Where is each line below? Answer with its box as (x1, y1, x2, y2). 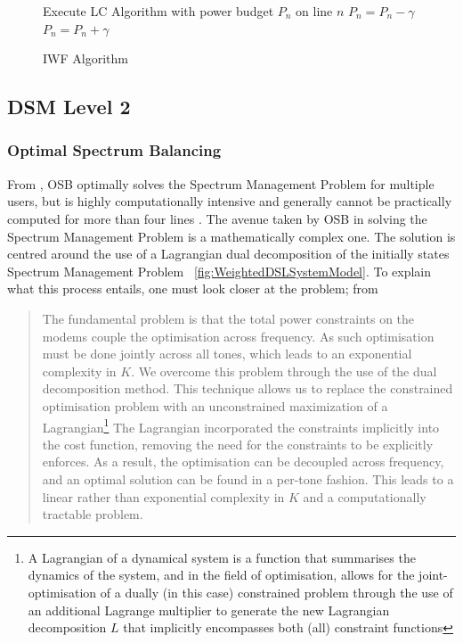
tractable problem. (42, 505, 143, 523)
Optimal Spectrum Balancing (7, 139, 222, 161)
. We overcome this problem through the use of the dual (131, 361, 437, 380)
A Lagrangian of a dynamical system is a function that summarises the (28, 548, 416, 566)
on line (296, 2, 333, 20)
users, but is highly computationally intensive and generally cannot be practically (7, 192, 452, 210)
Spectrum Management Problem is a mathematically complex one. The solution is (7, 227, 456, 245)
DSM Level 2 (7, 93, 131, 120)
